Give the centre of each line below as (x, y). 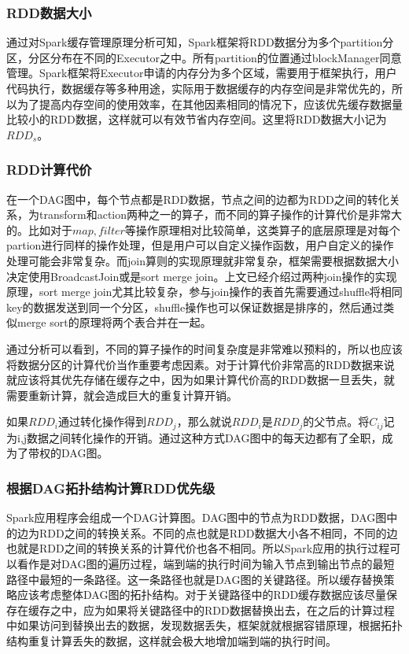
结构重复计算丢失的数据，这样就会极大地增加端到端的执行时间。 (171, 640)
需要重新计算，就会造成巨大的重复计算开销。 (122, 395)
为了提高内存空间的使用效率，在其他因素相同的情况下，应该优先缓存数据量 (210, 103)
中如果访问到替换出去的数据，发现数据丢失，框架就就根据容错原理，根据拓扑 (204, 625)
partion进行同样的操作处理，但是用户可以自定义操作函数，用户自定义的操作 (200, 245)
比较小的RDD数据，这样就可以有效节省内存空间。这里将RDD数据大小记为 (197, 119)
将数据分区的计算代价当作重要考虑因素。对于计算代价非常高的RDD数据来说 (201, 364)
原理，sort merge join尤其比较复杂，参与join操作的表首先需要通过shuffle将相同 (204, 292)
